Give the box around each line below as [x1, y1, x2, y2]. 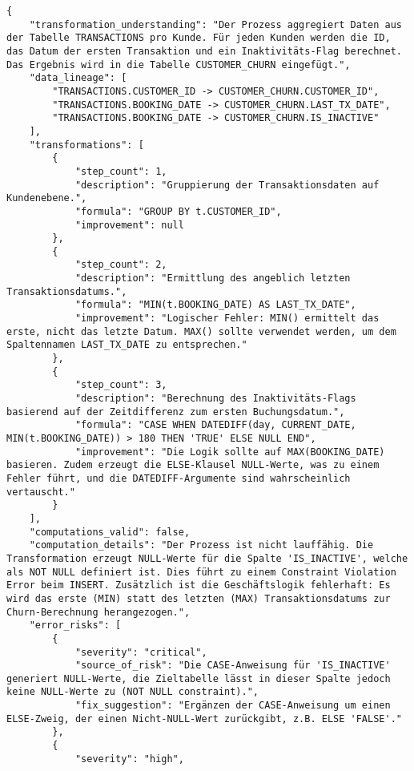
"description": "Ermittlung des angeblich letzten [74, 272, 351, 285]
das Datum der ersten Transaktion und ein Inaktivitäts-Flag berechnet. [6, 45, 402, 57]
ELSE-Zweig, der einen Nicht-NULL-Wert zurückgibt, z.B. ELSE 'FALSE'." [6, 712, 402, 725]
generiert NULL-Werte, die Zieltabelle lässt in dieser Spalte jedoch [6, 672, 391, 684]
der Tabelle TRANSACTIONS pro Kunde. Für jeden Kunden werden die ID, [6, 32, 391, 44]
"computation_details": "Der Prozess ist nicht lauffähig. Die [29, 539, 374, 551]
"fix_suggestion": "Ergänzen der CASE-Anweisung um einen [74, 700, 391, 712]
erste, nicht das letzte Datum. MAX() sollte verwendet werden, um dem [6, 325, 396, 337]
